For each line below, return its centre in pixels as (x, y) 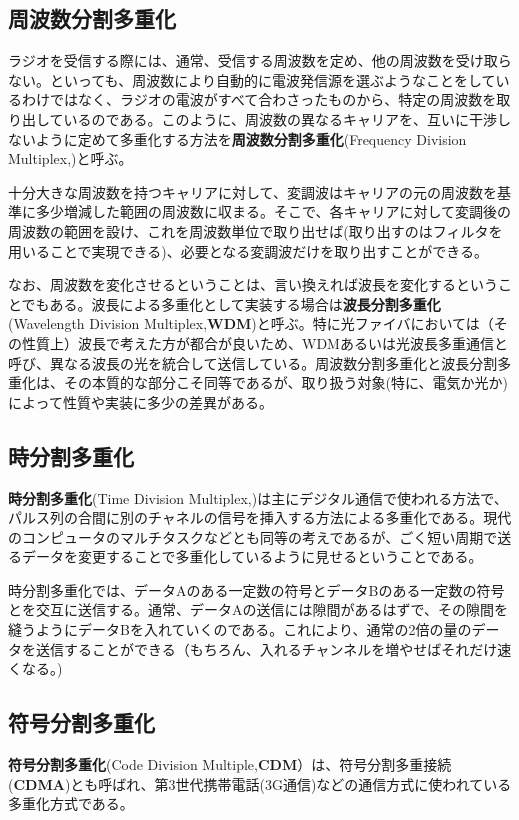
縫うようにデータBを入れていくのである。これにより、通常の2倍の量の (240, 629)
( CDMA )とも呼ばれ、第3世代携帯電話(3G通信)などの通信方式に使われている (260, 783)
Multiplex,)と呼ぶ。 (70, 158)
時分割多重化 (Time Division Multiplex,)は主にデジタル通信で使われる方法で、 (258, 497)
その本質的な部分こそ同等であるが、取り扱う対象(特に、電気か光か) (286, 382)
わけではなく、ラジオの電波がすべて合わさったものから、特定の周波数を (259, 99)
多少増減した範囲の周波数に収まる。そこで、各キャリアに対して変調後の (273, 211)
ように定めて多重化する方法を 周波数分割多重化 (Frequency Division (251, 138)
